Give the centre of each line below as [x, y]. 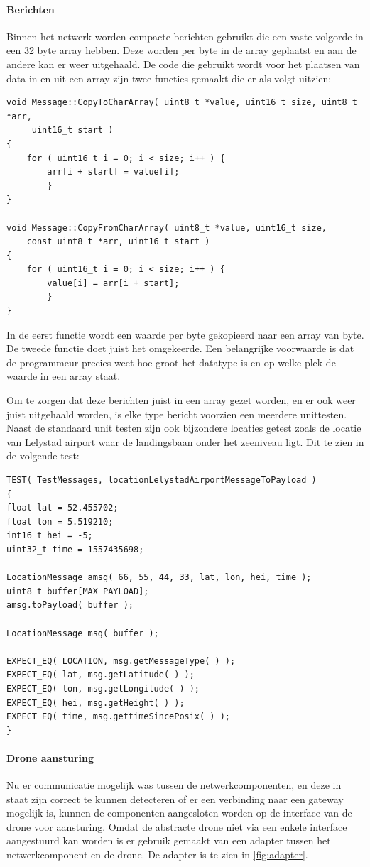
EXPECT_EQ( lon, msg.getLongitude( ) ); [103, 688]
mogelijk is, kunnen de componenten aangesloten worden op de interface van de [179, 813]
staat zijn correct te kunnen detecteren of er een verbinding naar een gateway [175, 798]
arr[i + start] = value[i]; [113, 172]
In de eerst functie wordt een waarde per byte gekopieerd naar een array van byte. [185, 334]
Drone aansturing [50, 757]
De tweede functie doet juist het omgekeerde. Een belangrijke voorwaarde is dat [180, 348]
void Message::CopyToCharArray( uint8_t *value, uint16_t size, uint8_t [182, 103]
